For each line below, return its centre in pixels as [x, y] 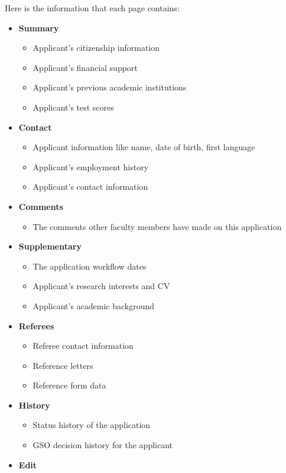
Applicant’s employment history [91, 166]
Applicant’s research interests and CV [101, 286]
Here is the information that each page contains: [92, 8]
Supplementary [50, 246]
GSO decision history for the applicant [103, 445]
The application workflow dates [90, 266]
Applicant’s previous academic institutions [110, 87]
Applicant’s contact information [90, 187]
